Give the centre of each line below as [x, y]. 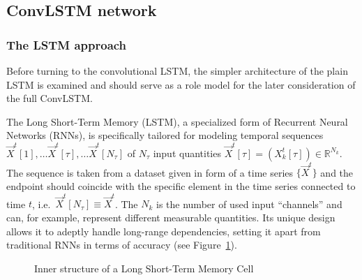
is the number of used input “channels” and [249, 204]
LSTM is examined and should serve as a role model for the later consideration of [181, 84]
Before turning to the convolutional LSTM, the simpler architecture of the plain [177, 71]
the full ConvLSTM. [50, 98]
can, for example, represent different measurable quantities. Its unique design [171, 217]
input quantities [187, 153]
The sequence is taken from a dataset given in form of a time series [150, 172]
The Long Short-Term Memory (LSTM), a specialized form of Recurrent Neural [177, 121]
